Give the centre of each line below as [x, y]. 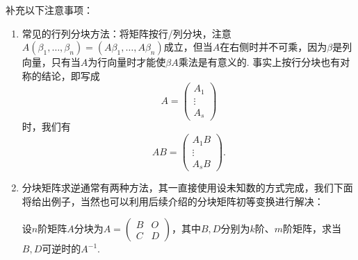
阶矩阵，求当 [312, 228]
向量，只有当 [51, 62]
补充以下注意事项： [49, 10]
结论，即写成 [71, 75]
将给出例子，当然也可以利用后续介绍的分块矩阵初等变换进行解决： [173, 201]
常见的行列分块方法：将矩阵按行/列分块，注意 [127, 33]
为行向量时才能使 [127, 62]
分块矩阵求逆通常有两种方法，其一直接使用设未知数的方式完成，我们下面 [187, 188]
